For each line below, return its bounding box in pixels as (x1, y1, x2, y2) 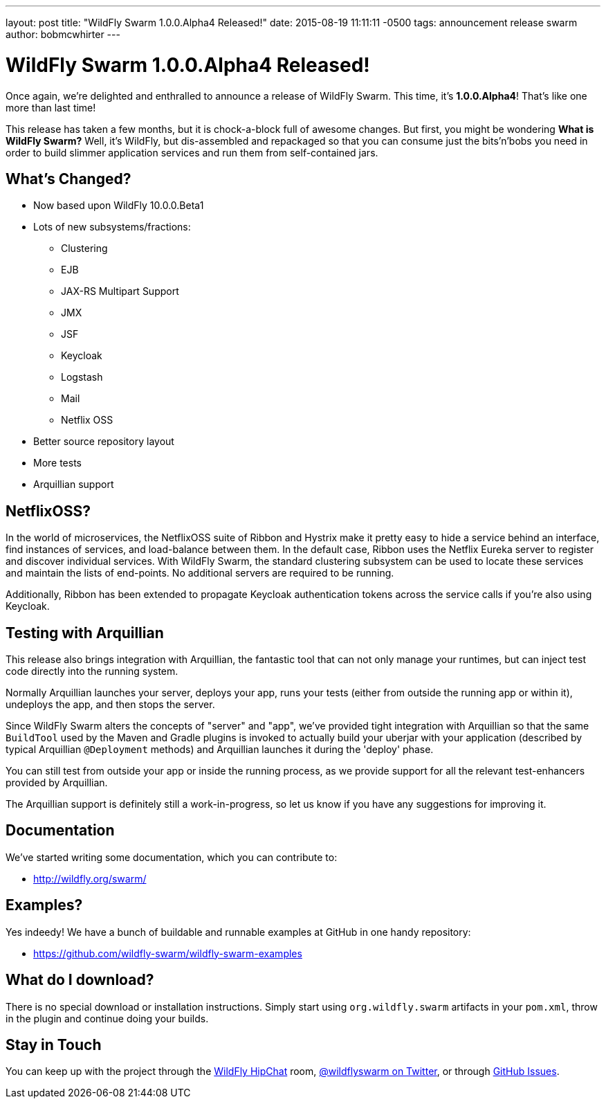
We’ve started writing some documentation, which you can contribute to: (6, 851, 338, 863)
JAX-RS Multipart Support (61, 285, 179, 298)
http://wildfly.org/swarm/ (33, 872, 147, 885)
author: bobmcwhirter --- (6, 28, 120, 40)
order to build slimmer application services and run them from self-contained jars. (6, 146, 378, 159)
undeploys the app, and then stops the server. (6, 698, 215, 711)
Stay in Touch (6, 1035, 102, 1053)
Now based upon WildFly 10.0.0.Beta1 (33, 199, 204, 212)
